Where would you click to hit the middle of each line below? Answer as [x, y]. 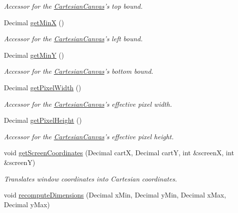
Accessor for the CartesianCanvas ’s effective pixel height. [89, 136]
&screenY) [20, 162]
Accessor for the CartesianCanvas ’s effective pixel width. [88, 104]
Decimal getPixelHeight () [43, 120]
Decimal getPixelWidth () [43, 87]
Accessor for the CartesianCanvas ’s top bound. [73, 6]
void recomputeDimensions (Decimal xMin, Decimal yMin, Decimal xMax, [115, 195]
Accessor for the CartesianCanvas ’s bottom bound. [79, 71]
